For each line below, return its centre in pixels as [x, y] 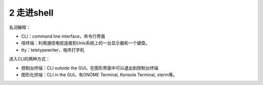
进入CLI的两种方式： [29, 59]
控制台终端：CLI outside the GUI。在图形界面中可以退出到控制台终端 [90, 68]
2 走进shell [31, 13]
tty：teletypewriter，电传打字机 [53, 50]
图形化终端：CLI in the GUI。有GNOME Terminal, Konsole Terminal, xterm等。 [99, 74]
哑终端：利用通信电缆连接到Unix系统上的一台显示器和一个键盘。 [85, 43]
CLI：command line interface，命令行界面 [63, 36]
